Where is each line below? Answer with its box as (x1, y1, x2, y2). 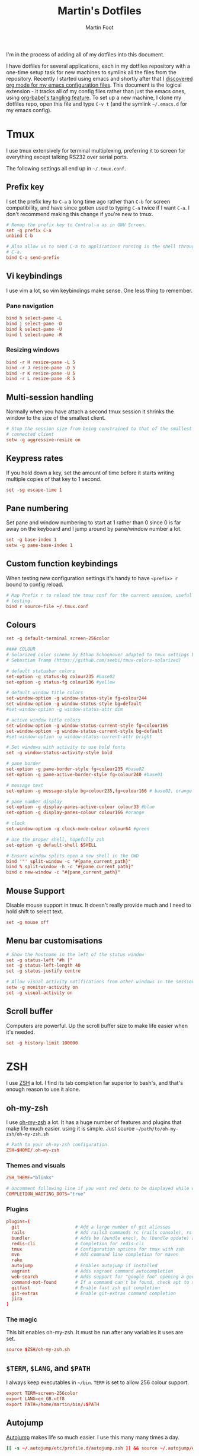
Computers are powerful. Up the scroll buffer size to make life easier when (6, 1022, 188, 1029)
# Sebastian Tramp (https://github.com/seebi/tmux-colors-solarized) (6, 657, 182, 663)
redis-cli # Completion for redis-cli (11, 1240, 145, 1246)
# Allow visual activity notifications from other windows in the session (6, 979, 195, 985)
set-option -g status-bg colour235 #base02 (6, 673, 115, 679)
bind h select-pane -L (6, 315, 62, 321)
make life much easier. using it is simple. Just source (6, 1125, 135, 1132)
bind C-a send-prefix (6, 255, 60, 261)
